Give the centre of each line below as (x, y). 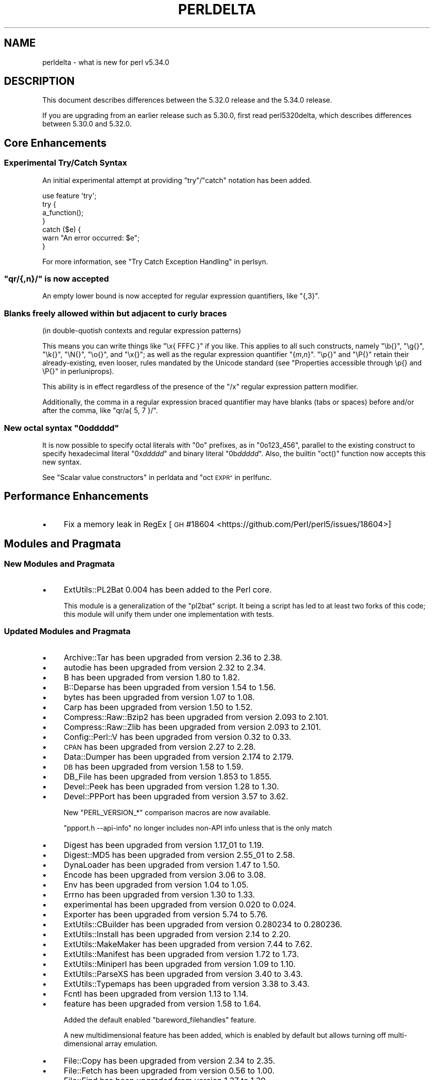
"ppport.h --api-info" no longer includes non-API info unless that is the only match (198, 828)
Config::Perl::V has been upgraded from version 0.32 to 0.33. (177, 737)
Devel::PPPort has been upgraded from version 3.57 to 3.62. (176, 796)
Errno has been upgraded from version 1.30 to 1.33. (159, 894)
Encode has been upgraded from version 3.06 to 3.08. (165, 874)
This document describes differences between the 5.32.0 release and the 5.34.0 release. (187, 100)
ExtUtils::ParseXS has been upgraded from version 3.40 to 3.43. (183, 974)
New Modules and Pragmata (59, 564)
